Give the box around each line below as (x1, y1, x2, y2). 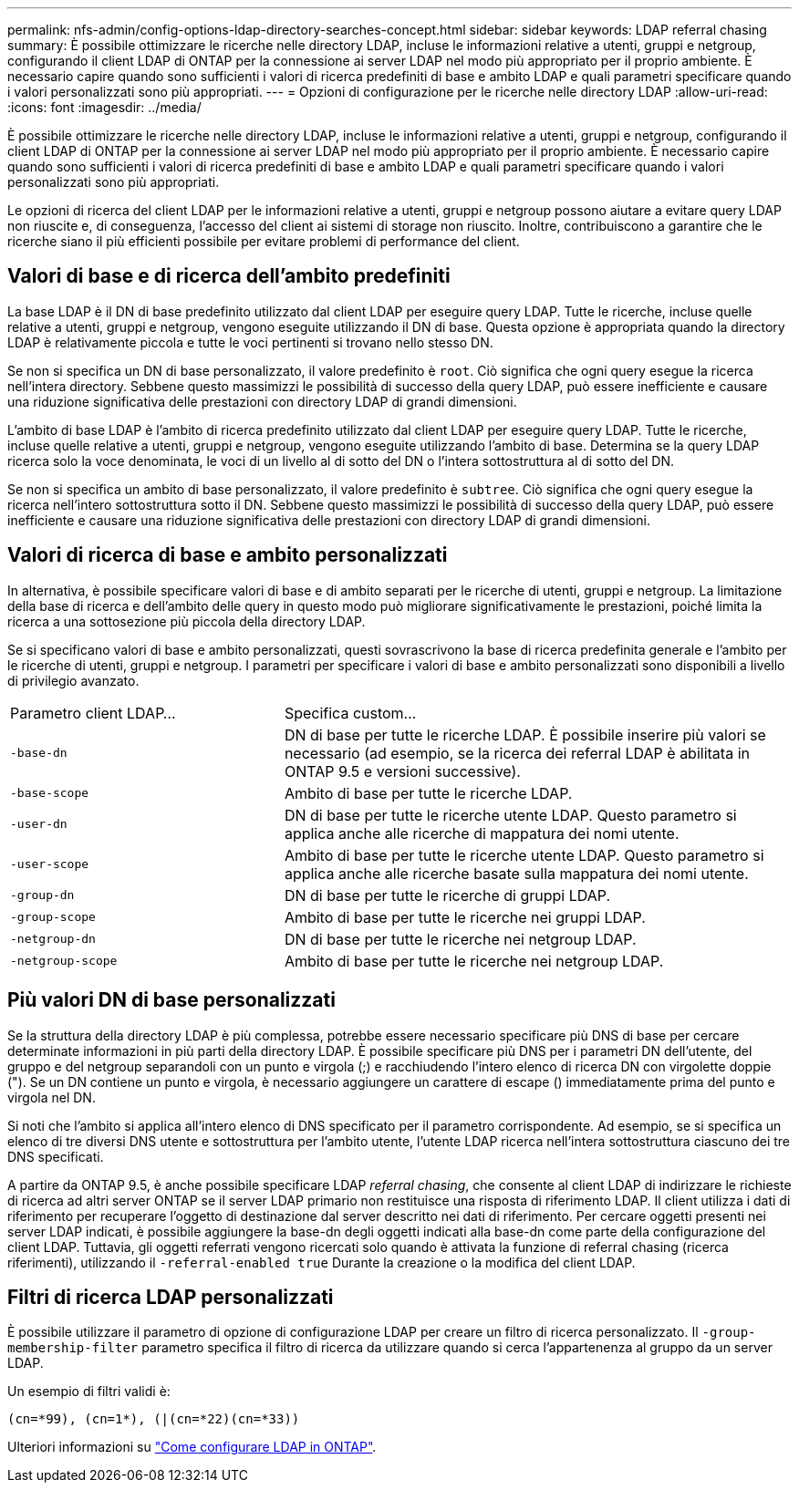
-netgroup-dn (10, 932, 96, 947)
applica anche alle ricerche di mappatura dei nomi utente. (284, 823, 680, 843)
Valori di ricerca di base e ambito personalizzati (7, 543, 448, 567)
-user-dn (10, 817, 67, 832)
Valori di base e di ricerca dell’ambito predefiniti (7, 264, 451, 288)
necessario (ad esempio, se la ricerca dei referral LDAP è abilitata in (284, 743, 750, 762)
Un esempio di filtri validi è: (7, 1383, 171, 1400)
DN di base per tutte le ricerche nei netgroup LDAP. (284, 929, 637, 948)
